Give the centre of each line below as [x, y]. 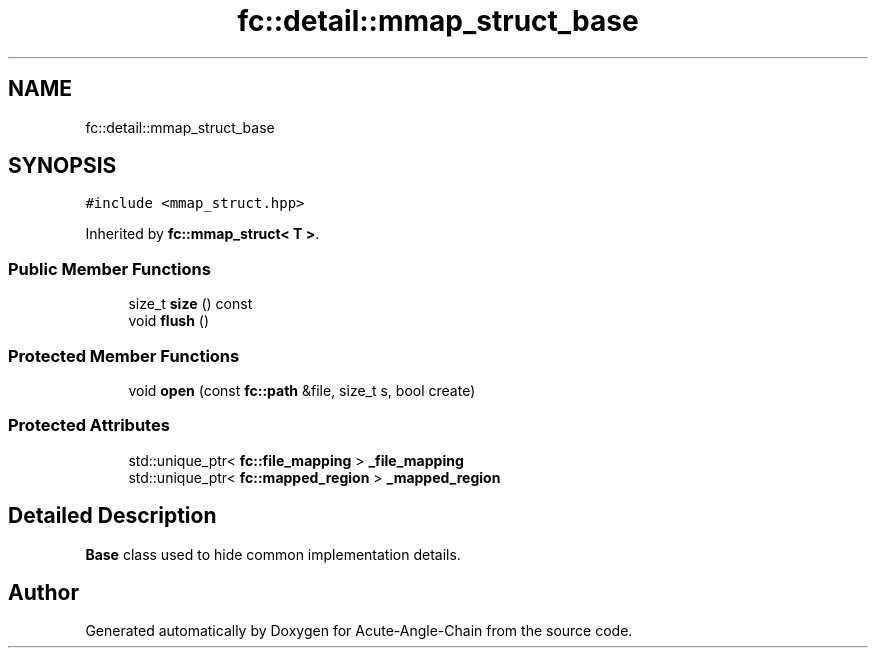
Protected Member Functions [124, 355]
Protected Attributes [89, 425]
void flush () [169, 321]
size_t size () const [190, 304]
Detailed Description [112, 516]
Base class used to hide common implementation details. [273, 554]
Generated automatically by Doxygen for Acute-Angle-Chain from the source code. [359, 631]
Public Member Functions [109, 268]
